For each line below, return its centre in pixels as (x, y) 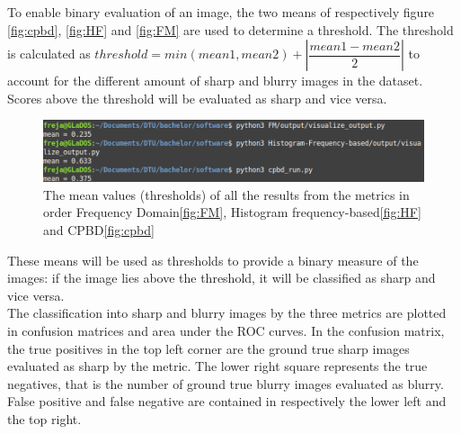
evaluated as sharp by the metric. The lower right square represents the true (217, 366)
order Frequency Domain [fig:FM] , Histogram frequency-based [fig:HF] (232, 212)
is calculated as (49, 54)
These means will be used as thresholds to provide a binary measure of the (213, 260)
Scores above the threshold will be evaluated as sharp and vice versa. (197, 98)
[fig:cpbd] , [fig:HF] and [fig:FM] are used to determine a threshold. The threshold (230, 29)
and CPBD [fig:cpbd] (99, 230)
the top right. (44, 418)
